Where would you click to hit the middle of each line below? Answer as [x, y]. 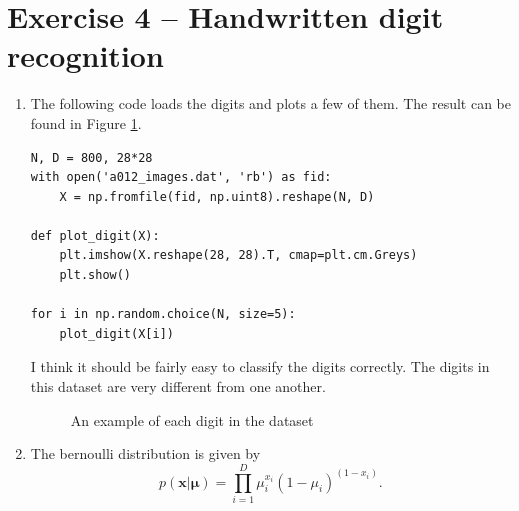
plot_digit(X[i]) [116, 333]
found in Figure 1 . [86, 122]
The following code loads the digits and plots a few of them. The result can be [271, 103]
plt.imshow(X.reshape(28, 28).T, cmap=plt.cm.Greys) [238, 255]
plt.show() [95, 275]
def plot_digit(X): [95, 235]
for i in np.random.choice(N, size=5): [163, 314]
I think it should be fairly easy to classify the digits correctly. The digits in [260, 366]
